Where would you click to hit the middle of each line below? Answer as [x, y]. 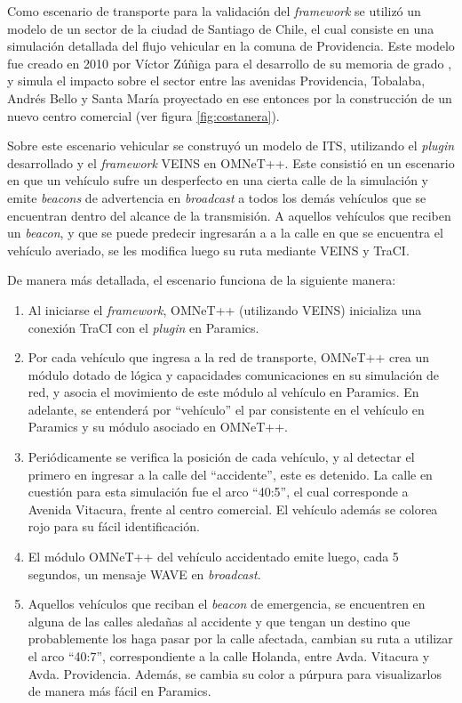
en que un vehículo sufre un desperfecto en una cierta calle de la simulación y [218, 180]
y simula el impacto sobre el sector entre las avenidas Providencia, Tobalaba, [216, 81]
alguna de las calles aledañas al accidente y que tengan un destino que [219, 621]
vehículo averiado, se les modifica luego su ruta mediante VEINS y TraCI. [208, 250]
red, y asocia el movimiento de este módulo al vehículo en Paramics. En [223, 392]
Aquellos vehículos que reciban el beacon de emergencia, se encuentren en [227, 604]
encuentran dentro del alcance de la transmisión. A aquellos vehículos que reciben [229, 215]
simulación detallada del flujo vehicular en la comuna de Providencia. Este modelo [231, 46]
